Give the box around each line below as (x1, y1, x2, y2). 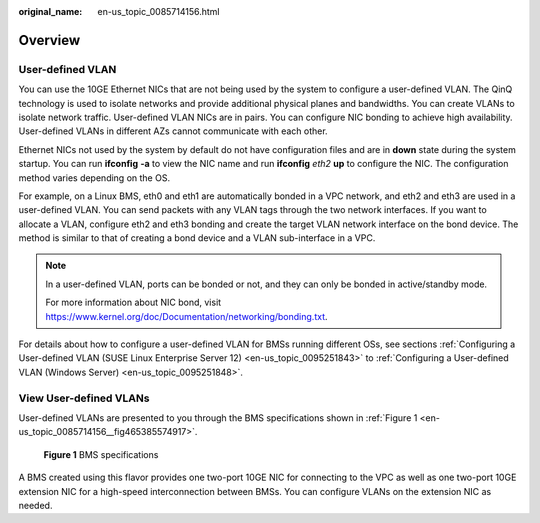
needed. (18, 499, 53, 511)
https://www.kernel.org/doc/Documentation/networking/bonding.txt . (45, 310, 329, 322)
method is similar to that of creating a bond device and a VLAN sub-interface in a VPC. (18, 232, 376, 244)
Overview (18, 31, 81, 49)
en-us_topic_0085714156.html (97, 6, 220, 17)
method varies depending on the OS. (18, 171, 170, 184)
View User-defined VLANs (18, 391, 150, 405)
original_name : (18, 6, 83, 17)
